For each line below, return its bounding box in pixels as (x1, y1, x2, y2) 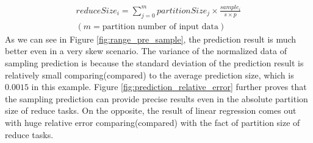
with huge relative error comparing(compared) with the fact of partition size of (5, 116, 300, 128)
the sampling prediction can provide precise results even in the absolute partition (5, 92, 308, 105)
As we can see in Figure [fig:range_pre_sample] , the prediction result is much (5, 32, 297, 45)
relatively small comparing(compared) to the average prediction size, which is (5, 68, 294, 81)
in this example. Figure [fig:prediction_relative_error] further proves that (31, 80, 307, 93)
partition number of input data (102, 22, 218, 31)
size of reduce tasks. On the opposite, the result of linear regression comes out (5, 104, 297, 117)
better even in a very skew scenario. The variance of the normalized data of (5, 44, 287, 57)
